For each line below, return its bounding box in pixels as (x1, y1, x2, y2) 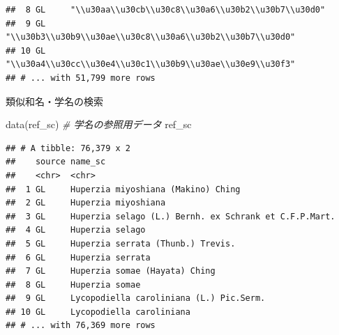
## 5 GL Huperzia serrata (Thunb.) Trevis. (6, 238, 236, 249)
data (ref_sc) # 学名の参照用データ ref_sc (6, 117, 192, 132)
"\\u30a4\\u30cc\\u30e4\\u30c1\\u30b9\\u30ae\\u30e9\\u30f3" (6, 59, 296, 70)
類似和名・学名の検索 (6, 93, 103, 108)
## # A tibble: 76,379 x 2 (6, 143, 130, 153)
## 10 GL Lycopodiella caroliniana (6, 306, 190, 317)
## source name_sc (6, 157, 106, 167)
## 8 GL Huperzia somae (6, 279, 141, 290)
